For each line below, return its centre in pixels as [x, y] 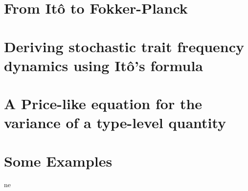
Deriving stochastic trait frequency [124, 46]
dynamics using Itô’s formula [103, 65]
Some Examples [58, 161]
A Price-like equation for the [103, 104]
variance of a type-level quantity [115, 123]
